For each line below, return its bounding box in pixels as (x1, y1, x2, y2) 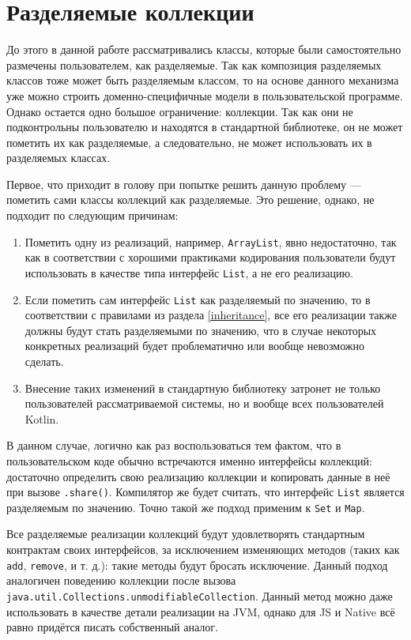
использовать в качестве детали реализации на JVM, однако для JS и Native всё (6, 603, 395, 619)
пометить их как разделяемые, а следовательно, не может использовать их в (6, 134, 372, 150)
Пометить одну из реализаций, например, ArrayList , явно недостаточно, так (25, 233, 397, 250)
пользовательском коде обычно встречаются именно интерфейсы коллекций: (6, 452, 372, 469)
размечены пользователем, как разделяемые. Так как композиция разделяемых (6, 56, 382, 73)
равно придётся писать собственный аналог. (6, 619, 218, 635)
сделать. (25, 353, 64, 369)
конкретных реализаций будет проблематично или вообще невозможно (25, 337, 365, 354)
